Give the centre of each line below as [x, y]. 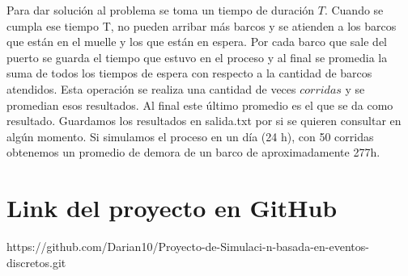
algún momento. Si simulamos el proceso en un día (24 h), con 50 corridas [190, 136]
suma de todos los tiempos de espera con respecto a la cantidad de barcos [189, 73]
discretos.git [36, 262]
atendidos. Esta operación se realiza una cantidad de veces [151, 88]
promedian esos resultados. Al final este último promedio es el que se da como [200, 105]
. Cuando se [354, 10]
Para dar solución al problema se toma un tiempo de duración [161, 10]
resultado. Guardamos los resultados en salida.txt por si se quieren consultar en [204, 121]
